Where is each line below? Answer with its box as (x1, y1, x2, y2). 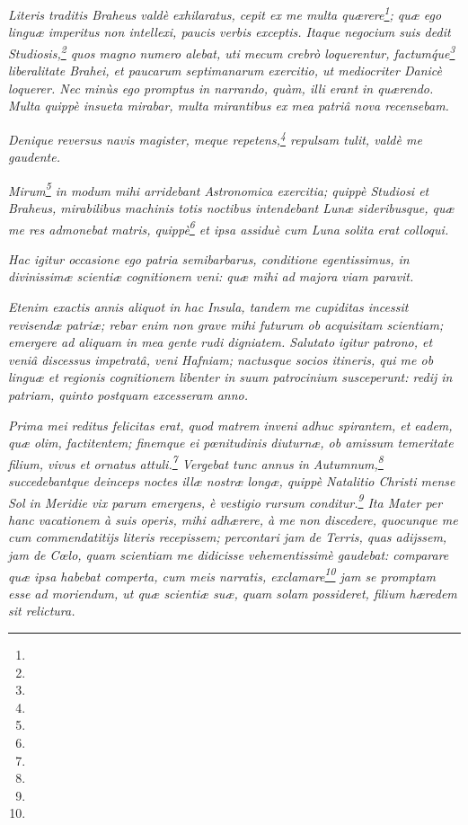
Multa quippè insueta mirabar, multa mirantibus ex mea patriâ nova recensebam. (8, 96, 449, 115)
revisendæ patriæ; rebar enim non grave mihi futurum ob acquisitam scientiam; (8, 315, 444, 333)
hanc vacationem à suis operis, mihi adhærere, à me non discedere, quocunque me (8, 510, 458, 528)
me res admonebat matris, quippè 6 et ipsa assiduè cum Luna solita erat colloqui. (8, 217, 449, 238)
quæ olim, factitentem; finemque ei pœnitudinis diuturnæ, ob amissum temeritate (8, 433, 454, 452)
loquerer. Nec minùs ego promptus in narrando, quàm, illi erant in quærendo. (8, 78, 434, 97)
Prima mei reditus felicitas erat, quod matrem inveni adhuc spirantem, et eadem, (8, 415, 453, 434)
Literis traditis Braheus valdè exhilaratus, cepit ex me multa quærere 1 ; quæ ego (8, 3, 442, 23)
